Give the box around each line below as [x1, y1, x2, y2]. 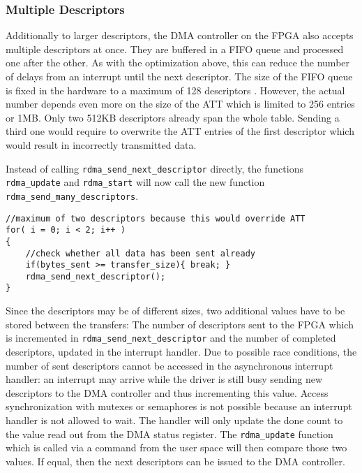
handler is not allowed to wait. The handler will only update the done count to [6, 412, 343, 427]
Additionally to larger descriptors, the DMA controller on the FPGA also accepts [6, 28, 354, 43]
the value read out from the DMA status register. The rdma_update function [6, 426, 333, 441]
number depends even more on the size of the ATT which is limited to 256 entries [6, 96, 355, 111]
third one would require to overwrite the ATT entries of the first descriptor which [6, 124, 354, 138]
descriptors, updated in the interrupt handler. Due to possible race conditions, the [6, 344, 357, 358]
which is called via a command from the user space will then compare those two [6, 440, 347, 455]
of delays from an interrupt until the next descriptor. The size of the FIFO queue [6, 69, 353, 83]
